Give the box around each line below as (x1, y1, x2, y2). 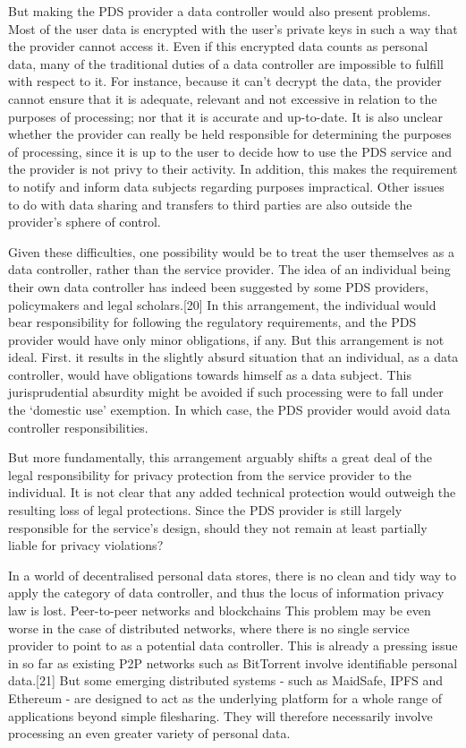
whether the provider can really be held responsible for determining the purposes (8, 125, 452, 143)
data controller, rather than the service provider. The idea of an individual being (8, 260, 451, 279)
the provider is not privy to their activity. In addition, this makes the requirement (8, 159, 458, 178)
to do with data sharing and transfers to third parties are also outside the (8, 194, 412, 213)
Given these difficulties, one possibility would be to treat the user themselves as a (8, 242, 454, 261)
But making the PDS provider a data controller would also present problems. (8, 2, 431, 20)
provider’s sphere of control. (8, 212, 161, 231)
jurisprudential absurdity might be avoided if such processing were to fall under (8, 383, 444, 401)
